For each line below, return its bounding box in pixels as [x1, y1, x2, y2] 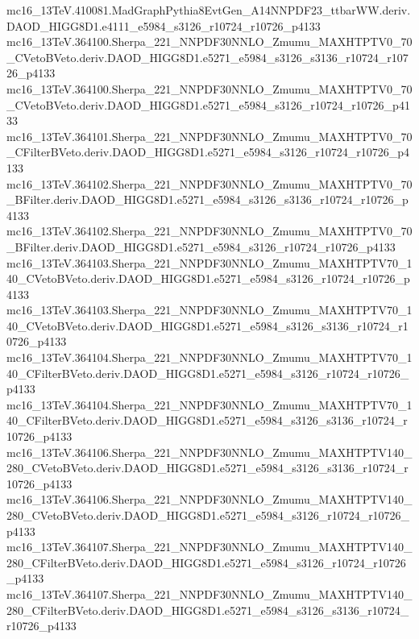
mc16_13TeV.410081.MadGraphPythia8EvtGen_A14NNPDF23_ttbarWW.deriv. [6, 2, 411, 18]
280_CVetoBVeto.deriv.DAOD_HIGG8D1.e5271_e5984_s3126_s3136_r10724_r [6, 459, 409, 476]
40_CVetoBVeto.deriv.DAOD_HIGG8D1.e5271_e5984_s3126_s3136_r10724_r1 [6, 317, 409, 334]
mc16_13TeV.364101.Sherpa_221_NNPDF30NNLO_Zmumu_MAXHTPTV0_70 [6, 127, 413, 144]
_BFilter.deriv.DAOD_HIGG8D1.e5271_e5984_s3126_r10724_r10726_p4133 [6, 238, 396, 255]
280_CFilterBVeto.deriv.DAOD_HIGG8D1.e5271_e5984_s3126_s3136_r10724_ [6, 601, 409, 618]
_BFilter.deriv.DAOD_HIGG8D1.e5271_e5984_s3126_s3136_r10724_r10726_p [6, 191, 409, 208]
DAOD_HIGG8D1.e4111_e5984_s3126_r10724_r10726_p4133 [6, 17, 321, 34]
